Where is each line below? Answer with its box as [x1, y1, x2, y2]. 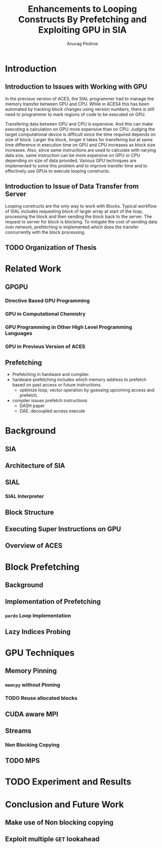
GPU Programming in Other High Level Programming [5, 324, 133, 331]
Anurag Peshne [67, 40, 98, 46]
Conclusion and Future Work [5, 799, 124, 810]
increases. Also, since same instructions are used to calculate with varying [5, 147, 156, 153]
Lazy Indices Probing [5, 628, 71, 636]
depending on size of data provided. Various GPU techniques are [5, 157, 136, 163]
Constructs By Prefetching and [18, 14, 147, 25]
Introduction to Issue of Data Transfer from [5, 182, 139, 190]
